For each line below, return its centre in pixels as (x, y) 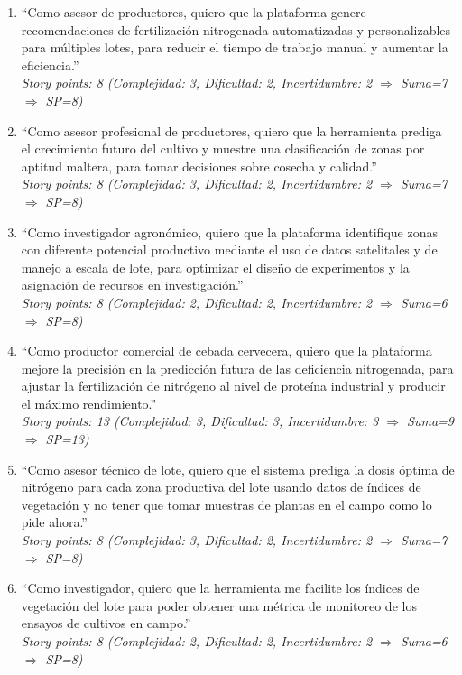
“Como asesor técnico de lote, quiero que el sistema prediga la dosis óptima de (238, 469)
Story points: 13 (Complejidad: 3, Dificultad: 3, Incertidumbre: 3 (200, 421)
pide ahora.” (54, 522)
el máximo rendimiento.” (89, 403)
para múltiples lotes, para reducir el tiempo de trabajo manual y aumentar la (235, 47)
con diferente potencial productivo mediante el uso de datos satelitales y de (229, 250)
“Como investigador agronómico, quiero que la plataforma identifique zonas (229, 231)
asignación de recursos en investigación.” (132, 285)
